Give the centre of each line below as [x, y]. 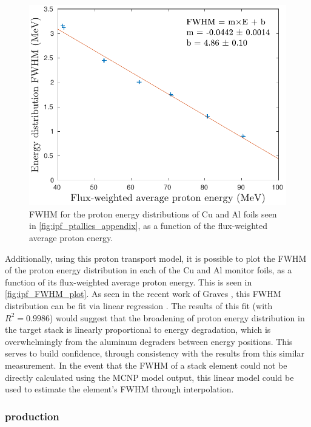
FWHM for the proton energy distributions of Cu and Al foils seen [153, 213]
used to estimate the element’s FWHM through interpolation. [119, 389]
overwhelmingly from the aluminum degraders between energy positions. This [149, 341]
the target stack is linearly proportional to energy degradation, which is [138, 330]
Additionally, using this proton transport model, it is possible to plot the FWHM [156, 258]
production [32, 416]
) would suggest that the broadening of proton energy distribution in [177, 317]
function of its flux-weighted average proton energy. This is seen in [129, 282]
